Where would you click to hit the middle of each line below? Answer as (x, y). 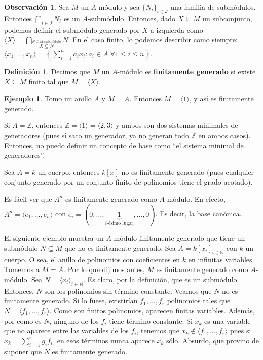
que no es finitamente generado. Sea (120, 248)
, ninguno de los (74, 320)
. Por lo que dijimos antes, (104, 269)
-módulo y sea (118, 7)
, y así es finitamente (221, 98)
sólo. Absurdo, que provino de (212, 340)
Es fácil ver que (28, 198)
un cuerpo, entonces (69, 172)
